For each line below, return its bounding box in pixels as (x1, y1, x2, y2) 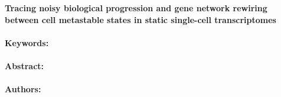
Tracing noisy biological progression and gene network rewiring (5, 2, 267, 14)
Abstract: (5, 59, 44, 72)
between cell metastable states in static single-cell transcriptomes (5, 13, 276, 25)
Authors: (5, 83, 41, 95)
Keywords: (5, 36, 49, 48)
